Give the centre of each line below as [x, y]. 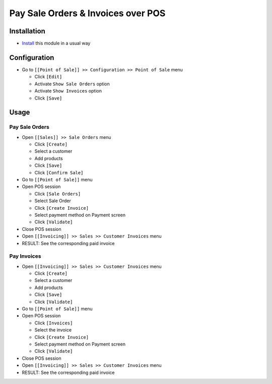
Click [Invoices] [54, 323]
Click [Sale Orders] [58, 194]
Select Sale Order [53, 201]
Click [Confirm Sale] [59, 172]
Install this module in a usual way [56, 43]
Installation [27, 31]
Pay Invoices [25, 256]
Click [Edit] [48, 77]
